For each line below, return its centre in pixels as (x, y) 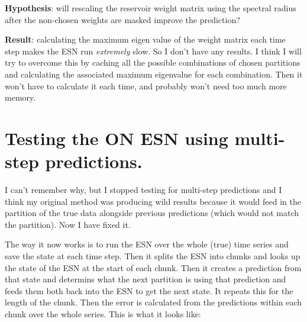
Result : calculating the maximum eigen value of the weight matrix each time (145, 39)
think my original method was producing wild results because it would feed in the (153, 201)
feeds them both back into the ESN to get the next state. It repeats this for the (149, 290)
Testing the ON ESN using (117, 138)
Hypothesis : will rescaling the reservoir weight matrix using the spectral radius (151, 8)
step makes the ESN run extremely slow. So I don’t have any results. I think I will (153, 51)
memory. (20, 97)
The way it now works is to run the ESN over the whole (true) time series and (147, 244)
